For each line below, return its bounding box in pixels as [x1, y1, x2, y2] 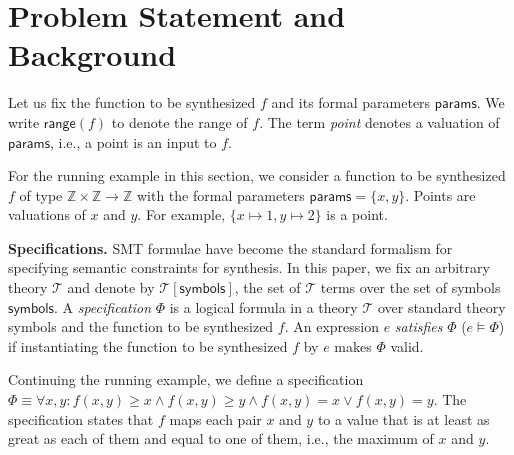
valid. [390, 335, 424, 356]
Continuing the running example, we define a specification [8, 369, 364, 390]
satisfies [394, 316, 443, 337]
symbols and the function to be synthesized [8, 316, 274, 337]
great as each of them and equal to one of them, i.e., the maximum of [8, 428, 434, 449]
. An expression [284, 316, 379, 337]
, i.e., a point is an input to [50, 131, 217, 152]
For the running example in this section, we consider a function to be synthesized [8, 165, 506, 186]
